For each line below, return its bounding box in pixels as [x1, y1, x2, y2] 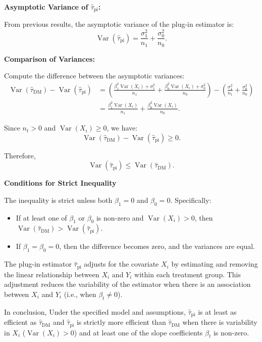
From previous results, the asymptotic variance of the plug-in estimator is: [4, 19, 234, 29]
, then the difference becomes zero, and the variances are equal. [59, 241, 255, 251]
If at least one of [16, 212, 67, 223]
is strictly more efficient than [76, 317, 166, 327]
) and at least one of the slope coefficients [74, 327, 203, 337]
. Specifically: [170, 194, 212, 205]
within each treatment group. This [134, 269, 241, 279]
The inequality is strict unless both [4, 194, 113, 205]
